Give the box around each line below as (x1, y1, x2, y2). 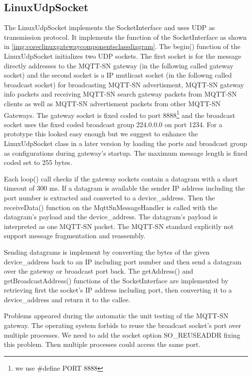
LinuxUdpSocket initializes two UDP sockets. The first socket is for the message (4, 50, 241, 61)
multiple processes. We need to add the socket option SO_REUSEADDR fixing (4, 329, 240, 340)
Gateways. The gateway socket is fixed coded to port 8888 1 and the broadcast (4, 108, 236, 120)
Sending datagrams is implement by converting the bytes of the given (4, 246, 210, 257)
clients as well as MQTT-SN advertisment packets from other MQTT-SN (4, 98, 221, 108)
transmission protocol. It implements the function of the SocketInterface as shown (4, 32, 247, 42)
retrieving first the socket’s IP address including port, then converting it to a (4, 285, 232, 295)
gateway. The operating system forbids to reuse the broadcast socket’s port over (4, 320, 241, 330)
